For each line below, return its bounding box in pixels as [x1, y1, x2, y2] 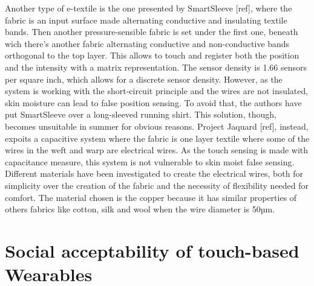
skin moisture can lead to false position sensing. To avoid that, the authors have [5, 96, 302, 109]
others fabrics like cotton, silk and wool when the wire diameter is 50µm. [5, 203, 275, 215]
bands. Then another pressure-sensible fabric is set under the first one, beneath [5, 25, 298, 38]
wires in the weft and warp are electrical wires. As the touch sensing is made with [5, 144, 309, 156]
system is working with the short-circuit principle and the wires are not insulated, [5, 84, 309, 97]
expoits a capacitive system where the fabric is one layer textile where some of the [5, 132, 310, 144]
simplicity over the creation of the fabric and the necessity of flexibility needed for [5, 179, 309, 191]
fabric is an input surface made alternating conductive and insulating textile [5, 13, 287, 26]
